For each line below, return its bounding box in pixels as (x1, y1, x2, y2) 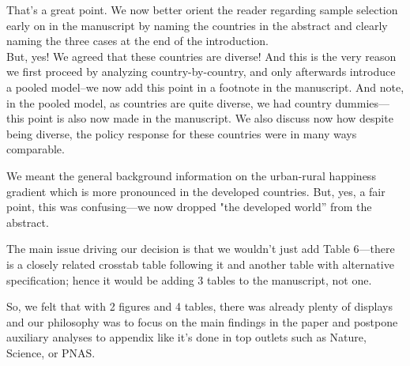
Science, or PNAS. (6, 344, 96, 360)
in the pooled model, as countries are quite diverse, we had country (6, 94, 332, 111)
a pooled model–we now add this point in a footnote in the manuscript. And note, (6, 78, 404, 95)
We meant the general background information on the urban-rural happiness (6, 167, 376, 183)
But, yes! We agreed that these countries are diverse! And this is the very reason (6, 47, 397, 64)
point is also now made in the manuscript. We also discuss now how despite (28, 110, 393, 126)
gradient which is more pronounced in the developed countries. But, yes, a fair (6, 183, 386, 199)
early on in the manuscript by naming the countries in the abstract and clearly (6, 17, 388, 33)
